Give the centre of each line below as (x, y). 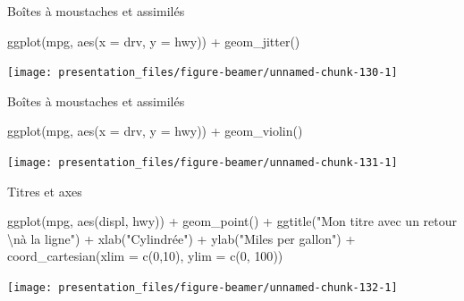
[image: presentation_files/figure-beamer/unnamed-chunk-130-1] (202, 73)
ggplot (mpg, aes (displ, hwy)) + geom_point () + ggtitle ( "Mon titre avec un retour (232, 221)
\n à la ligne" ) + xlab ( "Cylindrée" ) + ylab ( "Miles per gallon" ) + (181, 238)
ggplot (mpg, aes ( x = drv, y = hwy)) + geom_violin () (155, 131)
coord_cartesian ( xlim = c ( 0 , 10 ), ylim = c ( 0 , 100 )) (145, 256)
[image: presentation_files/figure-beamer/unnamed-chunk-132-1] (202, 288)
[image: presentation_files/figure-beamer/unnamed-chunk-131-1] (202, 163)
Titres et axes (45, 191)
